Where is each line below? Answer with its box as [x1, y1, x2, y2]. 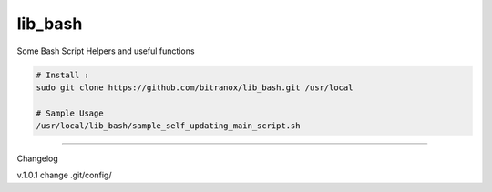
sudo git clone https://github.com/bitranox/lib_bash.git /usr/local [36, 82, 354, 93]
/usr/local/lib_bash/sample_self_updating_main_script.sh [36, 121, 301, 131]
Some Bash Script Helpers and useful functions [16, 45, 195, 56]
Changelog [16, 153, 58, 164]
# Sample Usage [36, 107, 104, 118]
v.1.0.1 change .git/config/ [16, 169, 112, 181]
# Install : [36, 69, 90, 80]
